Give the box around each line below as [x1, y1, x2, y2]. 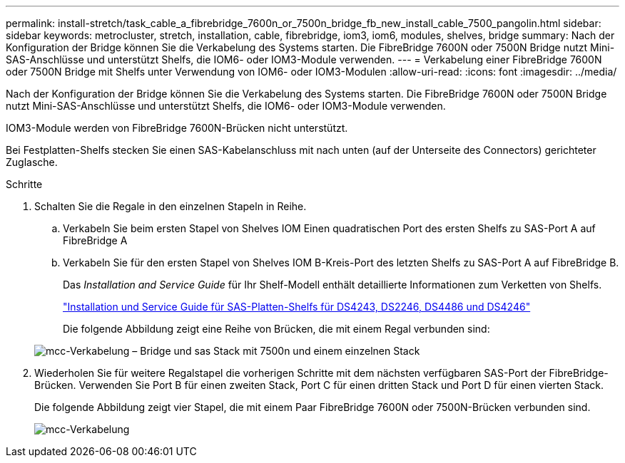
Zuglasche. [6, 156, 58, 168]
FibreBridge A [63, 234, 128, 246]
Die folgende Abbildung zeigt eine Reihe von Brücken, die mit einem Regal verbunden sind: [63, 323, 490, 335]
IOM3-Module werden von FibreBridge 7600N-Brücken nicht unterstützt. [6, 122, 348, 134]
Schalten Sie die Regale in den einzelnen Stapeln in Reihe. [34, 200, 307, 212]
